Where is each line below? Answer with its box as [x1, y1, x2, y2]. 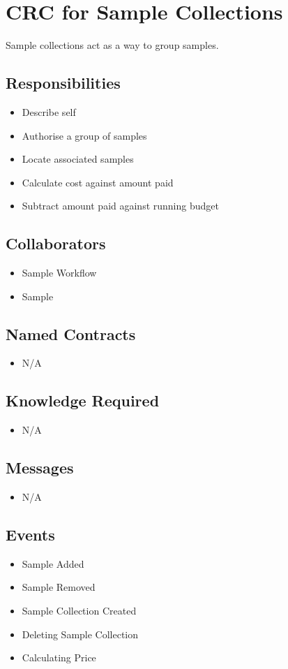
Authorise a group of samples [22, 128, 147, 142]
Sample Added [22, 556, 84, 571]
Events [6, 524, 55, 545]
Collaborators [6, 233, 106, 254]
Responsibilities [6, 72, 121, 94]
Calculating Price [22, 650, 96, 665]
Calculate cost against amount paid [22, 175, 174, 189]
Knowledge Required [6, 390, 160, 411]
